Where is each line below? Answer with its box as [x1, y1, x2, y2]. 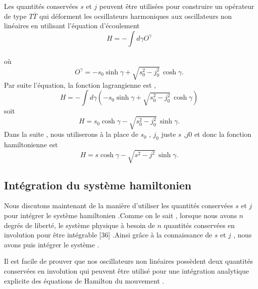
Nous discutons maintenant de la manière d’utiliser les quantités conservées [4, 200, 233, 211]
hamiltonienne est [4, 139, 58, 150]
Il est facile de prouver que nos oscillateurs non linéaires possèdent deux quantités [4, 256, 253, 266]
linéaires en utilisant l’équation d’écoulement [4, 20, 140, 31]
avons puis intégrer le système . [4, 239, 99, 249]
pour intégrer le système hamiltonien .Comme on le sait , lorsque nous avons [4, 210, 237, 220]
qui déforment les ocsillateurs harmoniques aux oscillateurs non [39, 10, 232, 21]
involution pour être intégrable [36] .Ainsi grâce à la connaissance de [4, 230, 212, 240]
